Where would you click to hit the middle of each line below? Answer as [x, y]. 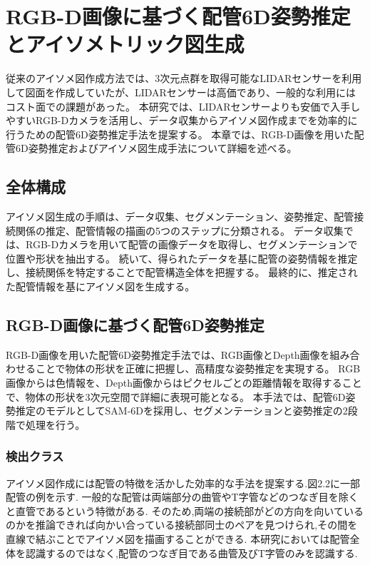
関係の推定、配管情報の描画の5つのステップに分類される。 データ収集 [179, 230]
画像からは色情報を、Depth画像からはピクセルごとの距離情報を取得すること [184, 383]
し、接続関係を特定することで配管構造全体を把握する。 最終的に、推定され [182, 272]
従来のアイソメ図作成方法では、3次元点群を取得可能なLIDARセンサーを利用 [184, 78]
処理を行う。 [55, 424]
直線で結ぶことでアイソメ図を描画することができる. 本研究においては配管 [178, 539]
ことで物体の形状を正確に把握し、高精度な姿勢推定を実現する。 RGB [198, 368]
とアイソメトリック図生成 [125, 44]
